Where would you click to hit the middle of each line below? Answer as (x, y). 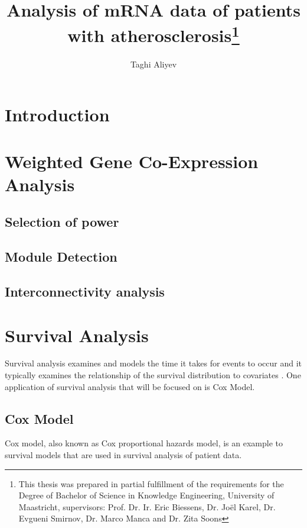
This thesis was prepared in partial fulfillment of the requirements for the (151, 483)
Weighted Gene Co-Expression (132, 161)
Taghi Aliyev (153, 64)
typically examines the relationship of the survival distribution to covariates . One (153, 375)
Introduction (57, 115)
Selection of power (62, 222)
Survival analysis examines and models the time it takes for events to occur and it (153, 363)
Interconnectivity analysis (85, 291)
